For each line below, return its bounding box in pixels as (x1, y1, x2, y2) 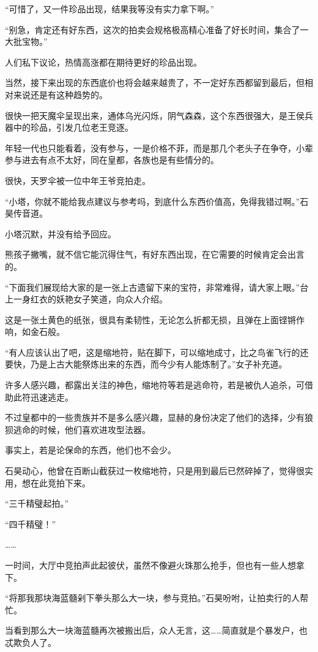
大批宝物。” (5, 35, 48, 48)
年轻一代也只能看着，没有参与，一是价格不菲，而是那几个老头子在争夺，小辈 (5, 141, 313, 154)
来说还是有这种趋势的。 (13, 88, 108, 101)
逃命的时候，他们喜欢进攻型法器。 (13, 423, 150, 435)
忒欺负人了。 (5, 635, 56, 648)
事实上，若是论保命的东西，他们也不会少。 (5, 443, 176, 456)
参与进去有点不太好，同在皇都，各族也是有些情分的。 (5, 153, 219, 166)
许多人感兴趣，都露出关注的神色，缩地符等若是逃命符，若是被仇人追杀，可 (5, 378, 305, 391)
